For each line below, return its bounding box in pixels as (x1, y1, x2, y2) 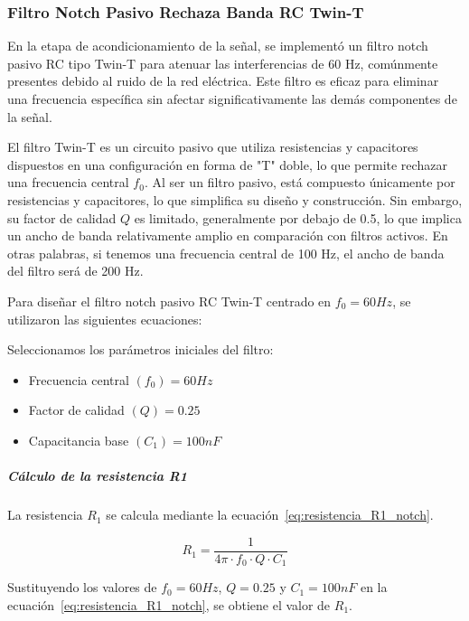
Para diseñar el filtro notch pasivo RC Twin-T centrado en (7, 291, 332, 310)
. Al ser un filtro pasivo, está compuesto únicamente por (144, 173, 455, 192)
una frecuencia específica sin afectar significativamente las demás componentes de (7, 89, 457, 108)
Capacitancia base (28, 430, 129, 449)
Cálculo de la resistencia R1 (7, 466, 188, 485)
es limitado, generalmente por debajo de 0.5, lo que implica (134, 208, 462, 227)
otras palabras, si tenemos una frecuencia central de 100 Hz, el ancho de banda (7, 243, 445, 262)
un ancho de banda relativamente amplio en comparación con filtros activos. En (7, 226, 448, 245)
